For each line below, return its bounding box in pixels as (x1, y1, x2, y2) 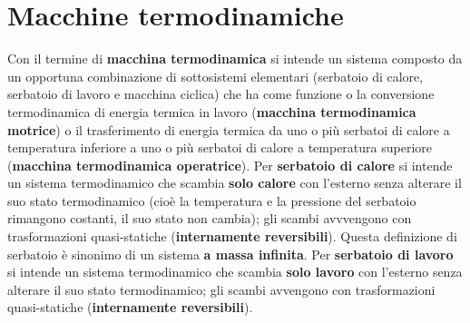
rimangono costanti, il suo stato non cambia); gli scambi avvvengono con (7, 209, 412, 228)
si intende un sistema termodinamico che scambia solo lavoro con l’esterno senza (7, 262, 463, 281)
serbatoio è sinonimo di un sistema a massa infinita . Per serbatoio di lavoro (7, 244, 454, 263)
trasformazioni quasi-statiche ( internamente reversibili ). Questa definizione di (7, 227, 457, 246)
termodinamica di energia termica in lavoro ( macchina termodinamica (7, 102, 416, 121)
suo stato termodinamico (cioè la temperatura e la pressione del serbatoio (7, 191, 416, 210)
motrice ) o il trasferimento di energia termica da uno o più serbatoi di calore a (7, 120, 450, 139)
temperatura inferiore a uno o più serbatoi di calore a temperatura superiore (7, 138, 433, 157)
